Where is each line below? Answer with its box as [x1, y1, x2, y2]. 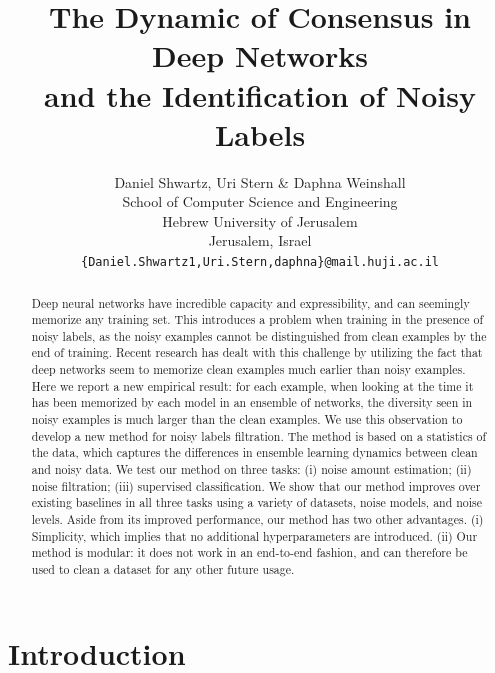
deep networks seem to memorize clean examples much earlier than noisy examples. [31, 361, 466, 378]
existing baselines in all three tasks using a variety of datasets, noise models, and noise [31, 494, 483, 511]
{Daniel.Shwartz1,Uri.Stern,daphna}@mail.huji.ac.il [81, 255, 439, 270]
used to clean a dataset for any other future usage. [31, 561, 295, 578]
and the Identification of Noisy [44, 74, 476, 115]
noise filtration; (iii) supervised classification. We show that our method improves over [31, 477, 481, 494]
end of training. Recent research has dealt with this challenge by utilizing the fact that [31, 344, 483, 361]
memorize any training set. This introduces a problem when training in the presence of [31, 311, 484, 328]
